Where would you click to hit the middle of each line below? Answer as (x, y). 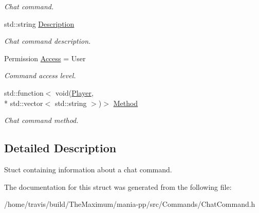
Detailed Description (60, 148)
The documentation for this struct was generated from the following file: (118, 187)
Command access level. (40, 75)
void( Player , (75, 92)
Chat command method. (41, 120)
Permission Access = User (45, 58)
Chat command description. (48, 41)
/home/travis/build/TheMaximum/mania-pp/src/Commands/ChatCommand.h (130, 204)
